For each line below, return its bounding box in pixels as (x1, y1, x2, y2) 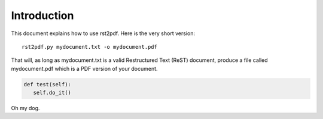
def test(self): (23, 81, 72, 87)
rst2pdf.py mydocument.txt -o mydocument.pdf (22, 43, 158, 50)
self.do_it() (33, 89, 72, 96)
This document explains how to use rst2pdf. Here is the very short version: (11, 30, 196, 37)
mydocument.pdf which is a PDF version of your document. (11, 65, 158, 72)
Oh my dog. (11, 105, 40, 112)
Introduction (11, 9, 74, 22)
